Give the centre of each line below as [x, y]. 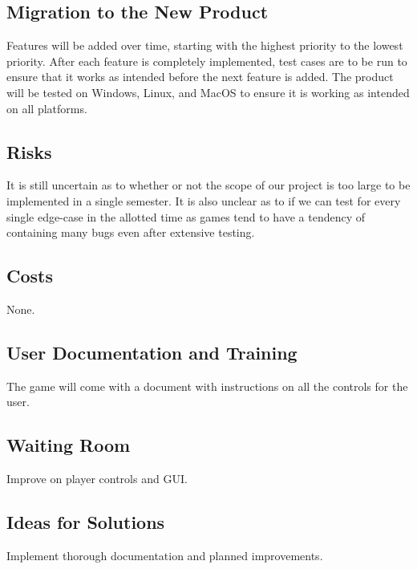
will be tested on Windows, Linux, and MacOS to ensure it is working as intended [208, 92]
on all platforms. [47, 108]
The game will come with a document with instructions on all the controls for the [207, 386]
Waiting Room [69, 445]
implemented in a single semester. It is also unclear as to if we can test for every [204, 200]
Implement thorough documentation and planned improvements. [165, 555]
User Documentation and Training [152, 352]
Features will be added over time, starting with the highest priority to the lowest [205, 45]
